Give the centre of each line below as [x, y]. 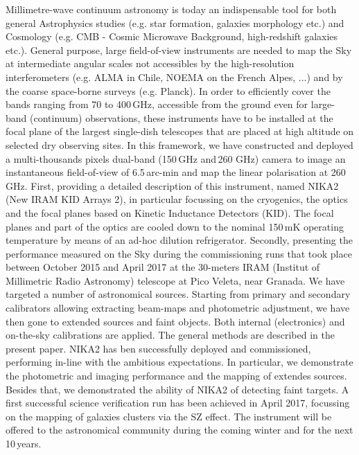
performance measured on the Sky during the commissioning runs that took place [179, 253]
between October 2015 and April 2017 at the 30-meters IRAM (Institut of [163, 267]
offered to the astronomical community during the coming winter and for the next [179, 430]
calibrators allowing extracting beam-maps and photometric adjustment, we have [178, 308]
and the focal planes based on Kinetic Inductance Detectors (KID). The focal [170, 212]
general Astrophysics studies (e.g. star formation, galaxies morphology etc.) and [175, 23]
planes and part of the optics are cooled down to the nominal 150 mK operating [175, 226]
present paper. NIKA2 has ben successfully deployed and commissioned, [158, 348]
